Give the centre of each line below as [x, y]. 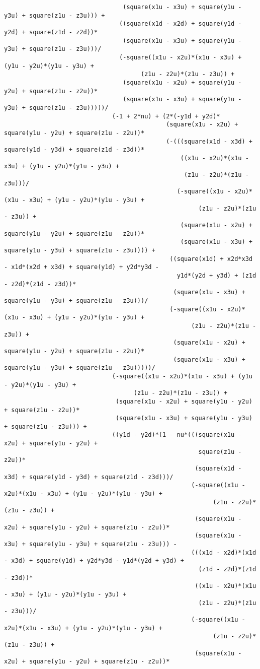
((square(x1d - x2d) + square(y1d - [181, 24]
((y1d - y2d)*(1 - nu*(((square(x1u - [177, 435]
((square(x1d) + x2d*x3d [211, 259]
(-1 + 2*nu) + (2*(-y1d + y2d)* [166, 116]
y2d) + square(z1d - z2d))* [51, 32]
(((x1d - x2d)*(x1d [224, 552]
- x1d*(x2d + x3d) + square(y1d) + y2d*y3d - [81, 267]
